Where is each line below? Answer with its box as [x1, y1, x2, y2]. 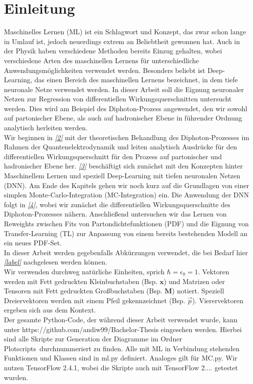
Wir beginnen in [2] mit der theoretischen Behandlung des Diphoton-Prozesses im [4, 132, 250, 142]
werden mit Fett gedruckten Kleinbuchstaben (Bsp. [4, 276, 158, 286]
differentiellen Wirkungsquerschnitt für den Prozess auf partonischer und [4, 151, 222, 161]
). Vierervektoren [192, 295, 244, 305]
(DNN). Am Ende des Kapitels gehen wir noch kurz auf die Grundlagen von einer [4, 180, 249, 190]
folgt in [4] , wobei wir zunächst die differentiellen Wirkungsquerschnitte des [4, 199, 230, 209]
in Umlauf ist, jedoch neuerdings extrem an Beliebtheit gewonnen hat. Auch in [4, 36, 240, 46]
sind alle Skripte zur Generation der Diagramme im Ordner [4, 334, 182, 344]
